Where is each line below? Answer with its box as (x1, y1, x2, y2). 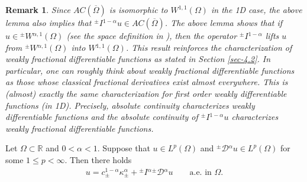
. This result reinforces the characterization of (125, 41, 292, 53)
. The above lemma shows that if (164, 17, 283, 28)
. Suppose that (97, 142, 150, 154)
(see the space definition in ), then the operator (66, 30, 237, 41)
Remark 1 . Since (5, 4, 71, 15)
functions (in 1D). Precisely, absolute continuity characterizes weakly (5, 99, 255, 111)
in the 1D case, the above (211, 4, 302, 15)
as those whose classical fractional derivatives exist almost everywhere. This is (5, 76, 288, 88)
